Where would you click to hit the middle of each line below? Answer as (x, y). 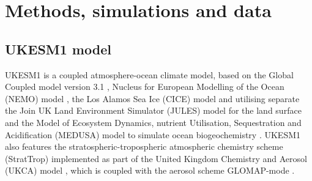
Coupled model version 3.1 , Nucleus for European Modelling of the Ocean (145, 87)
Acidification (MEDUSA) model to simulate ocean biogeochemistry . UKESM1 (153, 134)
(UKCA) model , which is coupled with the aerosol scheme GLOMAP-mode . (150, 170)
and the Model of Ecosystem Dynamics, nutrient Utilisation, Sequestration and (153, 122)
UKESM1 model (58, 49)
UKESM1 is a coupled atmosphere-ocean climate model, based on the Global (149, 74)
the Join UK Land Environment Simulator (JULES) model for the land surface (153, 110)
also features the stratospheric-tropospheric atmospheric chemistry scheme (144, 146)
